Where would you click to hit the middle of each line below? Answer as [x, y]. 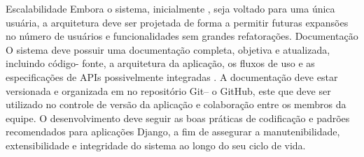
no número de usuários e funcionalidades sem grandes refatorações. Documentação [182, 36]
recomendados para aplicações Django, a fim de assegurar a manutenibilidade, [173, 132]
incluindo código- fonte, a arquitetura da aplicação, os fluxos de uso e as [160, 63]
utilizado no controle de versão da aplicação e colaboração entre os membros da [176, 104]
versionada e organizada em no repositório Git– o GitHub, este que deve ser [168, 90]
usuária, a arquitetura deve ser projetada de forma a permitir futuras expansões [177, 22]
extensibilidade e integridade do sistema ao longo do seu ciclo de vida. [156, 145]
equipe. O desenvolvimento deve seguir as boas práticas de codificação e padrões [178, 118]
